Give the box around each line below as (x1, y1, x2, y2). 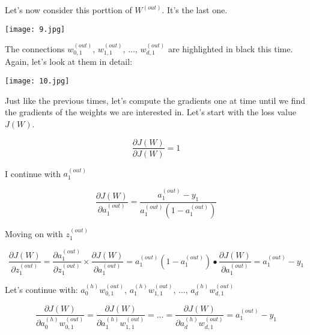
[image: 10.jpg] (5, 77, 70, 86)
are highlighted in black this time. (168, 43, 293, 55)
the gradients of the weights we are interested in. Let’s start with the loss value (5, 106, 296, 118)
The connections (5, 43, 65, 55)
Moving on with (5, 228, 63, 240)
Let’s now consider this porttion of (5, 4, 132, 16)
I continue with (5, 167, 61, 180)
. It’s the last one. (162, 4, 228, 16)
